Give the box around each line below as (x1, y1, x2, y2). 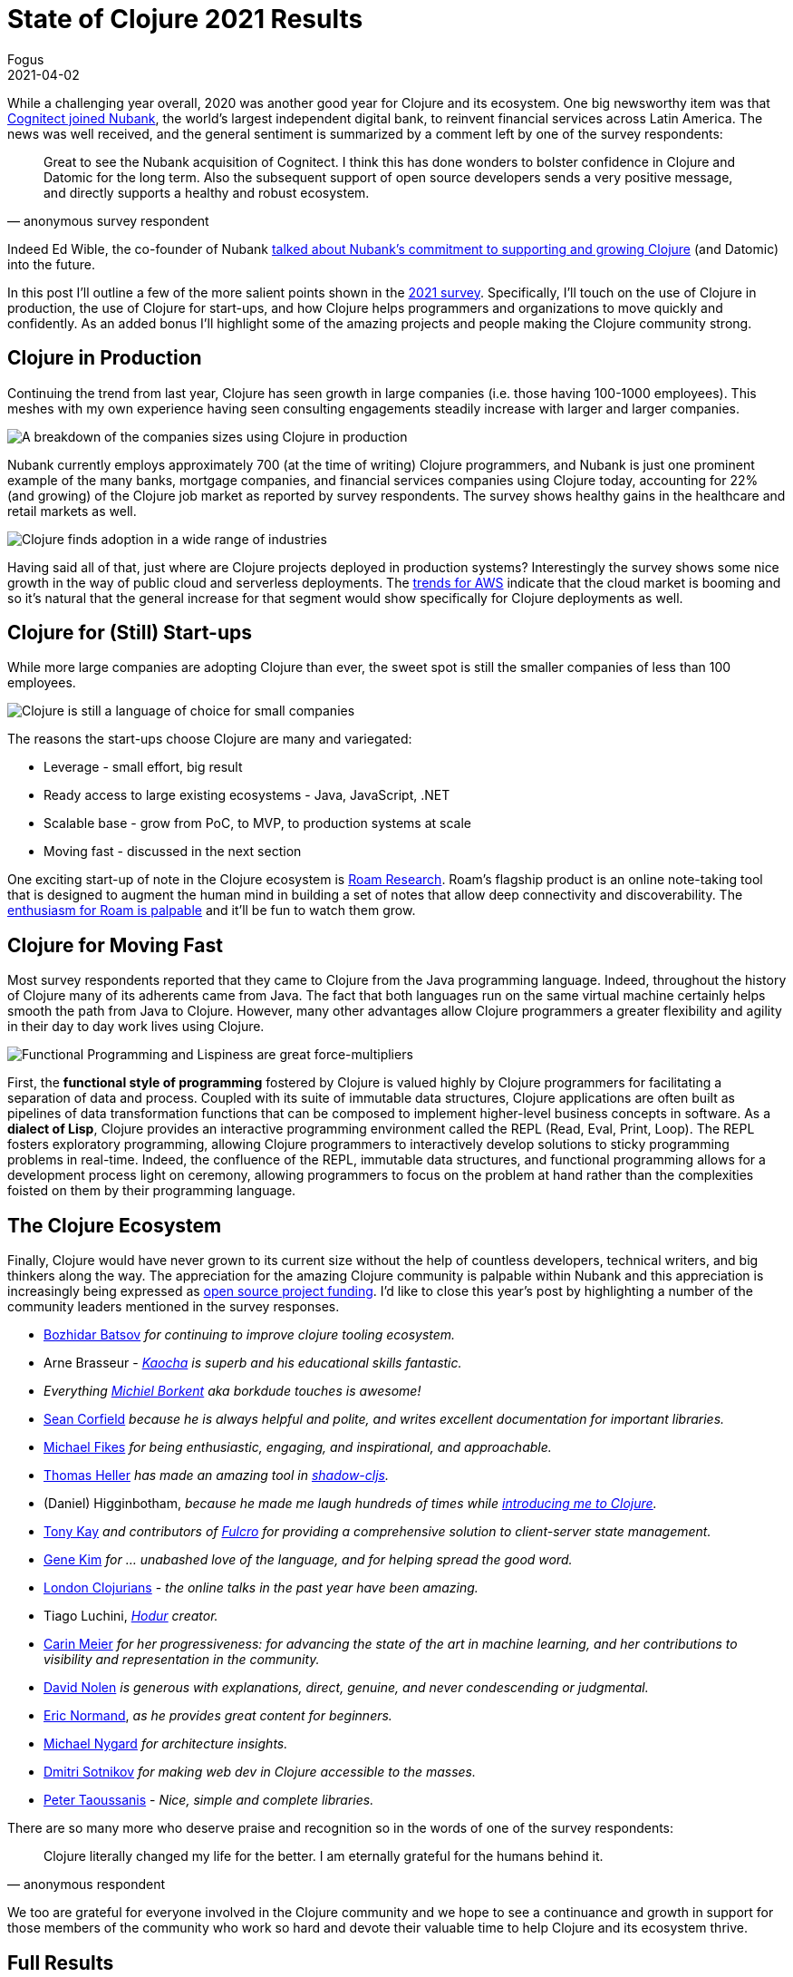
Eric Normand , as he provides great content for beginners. (44, 1708, 392, 1724)
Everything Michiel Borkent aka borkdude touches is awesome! (44, 1383, 421, 1399)
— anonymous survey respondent (7, 212, 209, 229)
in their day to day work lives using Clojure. (7, 1018, 265, 1035)
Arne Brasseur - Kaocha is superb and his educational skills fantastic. (44, 1355, 462, 1371)
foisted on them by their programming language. (7, 1183, 296, 1199)
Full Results (7, 1951, 114, 1974)
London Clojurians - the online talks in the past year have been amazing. (44, 1580, 479, 1596)
